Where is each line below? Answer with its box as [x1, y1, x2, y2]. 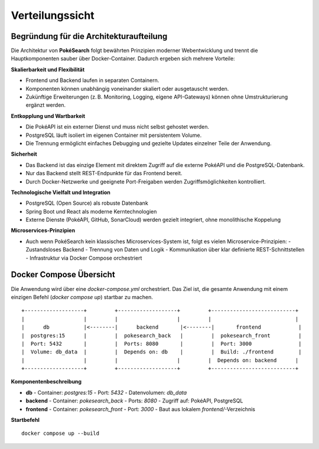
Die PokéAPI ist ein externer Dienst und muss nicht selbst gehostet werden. [25, 123, 210, 130]
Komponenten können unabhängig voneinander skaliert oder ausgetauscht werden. [25, 85, 229, 92]
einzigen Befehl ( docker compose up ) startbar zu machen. [11, 293, 154, 300]
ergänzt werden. [25, 101, 66, 109]
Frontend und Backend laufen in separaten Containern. [25, 77, 159, 84]
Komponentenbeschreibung [11, 378, 82, 385]
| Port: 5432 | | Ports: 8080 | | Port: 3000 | [21, 340, 302, 347]
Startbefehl [11, 417, 40, 424]
